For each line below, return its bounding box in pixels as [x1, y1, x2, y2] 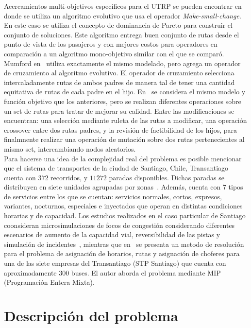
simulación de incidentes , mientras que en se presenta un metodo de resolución [4, 239, 244, 249]
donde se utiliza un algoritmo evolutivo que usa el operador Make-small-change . [4, 10, 241, 20]
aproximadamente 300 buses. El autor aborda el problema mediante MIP [4, 267, 221, 277]
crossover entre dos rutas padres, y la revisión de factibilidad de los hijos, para [4, 124, 237, 135]
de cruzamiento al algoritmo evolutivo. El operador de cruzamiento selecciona [4, 68, 234, 78]
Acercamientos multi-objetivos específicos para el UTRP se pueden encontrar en [4, 1, 242, 11]
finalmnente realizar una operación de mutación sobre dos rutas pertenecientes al [4, 134, 245, 144]
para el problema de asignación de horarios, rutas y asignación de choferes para [4, 248, 240, 259]
